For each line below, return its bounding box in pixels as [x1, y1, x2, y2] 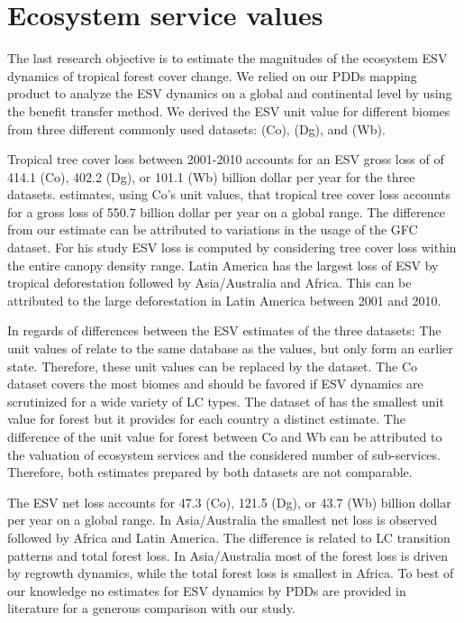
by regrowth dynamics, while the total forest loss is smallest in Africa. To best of [7, 563, 454, 582]
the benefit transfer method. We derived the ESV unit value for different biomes [7, 101, 450, 120]
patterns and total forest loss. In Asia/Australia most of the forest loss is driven [7, 545, 449, 564]
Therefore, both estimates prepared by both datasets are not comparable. [7, 463, 413, 481]
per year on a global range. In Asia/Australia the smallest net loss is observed [7, 510, 438, 529]
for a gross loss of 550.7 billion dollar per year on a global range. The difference [7, 202, 445, 221]
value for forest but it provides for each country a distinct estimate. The [7, 409, 405, 428]
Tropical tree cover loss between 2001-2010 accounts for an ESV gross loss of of [7, 150, 444, 169]
